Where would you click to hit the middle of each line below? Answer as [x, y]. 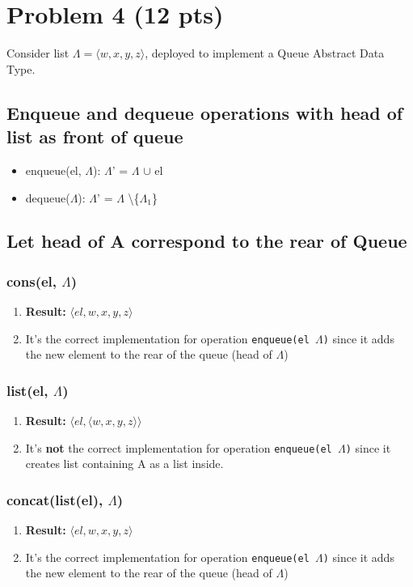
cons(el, [32, 281]
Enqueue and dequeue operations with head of [205, 112]
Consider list [38, 53]
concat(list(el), [55, 499]
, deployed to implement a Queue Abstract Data [265, 53]
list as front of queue [95, 136]
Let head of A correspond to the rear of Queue [207, 241]
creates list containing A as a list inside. [124, 464]
